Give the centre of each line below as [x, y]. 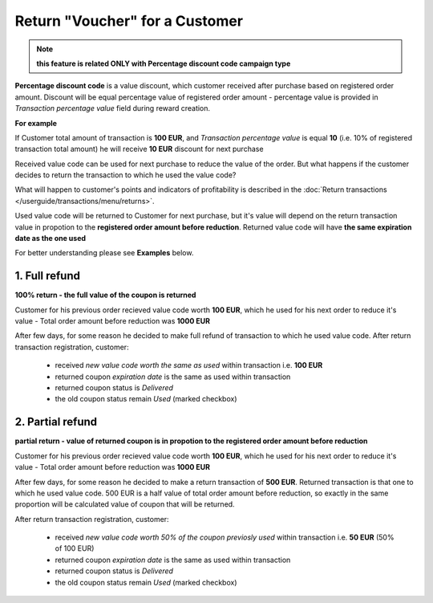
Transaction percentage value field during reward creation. [113, 108]
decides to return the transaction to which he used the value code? [125, 175]
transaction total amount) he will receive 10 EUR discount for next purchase [139, 149]
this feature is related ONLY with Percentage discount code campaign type [164, 63]
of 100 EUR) [75, 548]
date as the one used [51, 238]
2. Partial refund [56, 422]
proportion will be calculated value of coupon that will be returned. [125, 504]
